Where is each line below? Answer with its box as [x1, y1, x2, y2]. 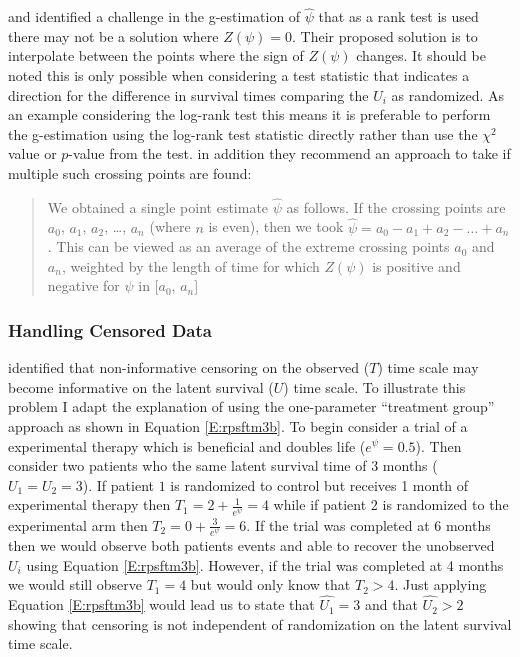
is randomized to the [382, 494, 509, 515]
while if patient [273, 494, 367, 515]
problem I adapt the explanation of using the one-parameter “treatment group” [8, 396, 495, 417]
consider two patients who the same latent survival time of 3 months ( [8, 455, 438, 476]
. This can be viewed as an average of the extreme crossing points [47, 236, 450, 257]
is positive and [372, 255, 461, 276]
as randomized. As [391, 84, 505, 105]
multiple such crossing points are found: [8, 162, 252, 183]
